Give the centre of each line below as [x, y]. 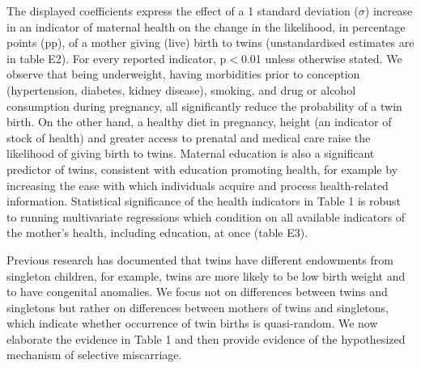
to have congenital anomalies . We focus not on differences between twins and [197, 292]
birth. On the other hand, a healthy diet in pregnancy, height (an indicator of [199, 122]
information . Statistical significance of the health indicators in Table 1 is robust [204, 201]
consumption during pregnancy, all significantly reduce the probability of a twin [204, 106]
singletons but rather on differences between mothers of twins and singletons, [198, 307]
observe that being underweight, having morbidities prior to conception [183, 74]
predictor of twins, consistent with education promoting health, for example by [202, 169]
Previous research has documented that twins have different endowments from [200, 259]
